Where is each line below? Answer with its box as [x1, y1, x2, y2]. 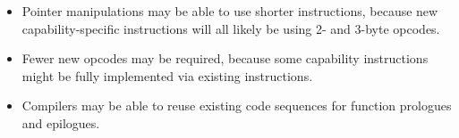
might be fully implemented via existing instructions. [21, 66, 313, 85]
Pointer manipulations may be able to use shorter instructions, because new [21, 2, 438, 20]
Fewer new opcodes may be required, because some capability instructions [21, 49, 429, 68]
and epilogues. [21, 113, 100, 132]
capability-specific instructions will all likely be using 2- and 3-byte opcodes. [21, 19, 440, 37]
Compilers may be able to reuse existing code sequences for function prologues [21, 96, 452, 115]
